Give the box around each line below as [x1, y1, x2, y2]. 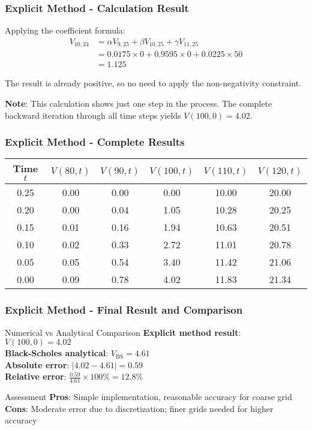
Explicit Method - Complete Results [5, 134, 185, 149]
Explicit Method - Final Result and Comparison [5, 302, 243, 317]
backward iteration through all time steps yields [5, 109, 181, 121]
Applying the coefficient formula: [5, 24, 125, 37]
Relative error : [5, 370, 67, 383]
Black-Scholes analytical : [5, 347, 109, 359]
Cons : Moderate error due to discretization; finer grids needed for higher [5, 402, 274, 414]
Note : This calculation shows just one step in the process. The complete [5, 97, 272, 109]
